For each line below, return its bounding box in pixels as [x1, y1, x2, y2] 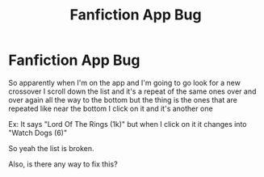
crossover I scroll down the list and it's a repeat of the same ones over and [8, 86, 257, 96]
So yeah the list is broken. [8, 143, 94, 153]
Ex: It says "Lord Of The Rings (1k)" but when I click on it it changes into [8, 119, 247, 129]
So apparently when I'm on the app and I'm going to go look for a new [8, 78, 241, 87]
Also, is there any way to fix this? [8, 159, 119, 169]
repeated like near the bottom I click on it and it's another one [8, 103, 213, 113]
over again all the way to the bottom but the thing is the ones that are [8, 95, 238, 104]
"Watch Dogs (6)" [8, 128, 67, 137]
